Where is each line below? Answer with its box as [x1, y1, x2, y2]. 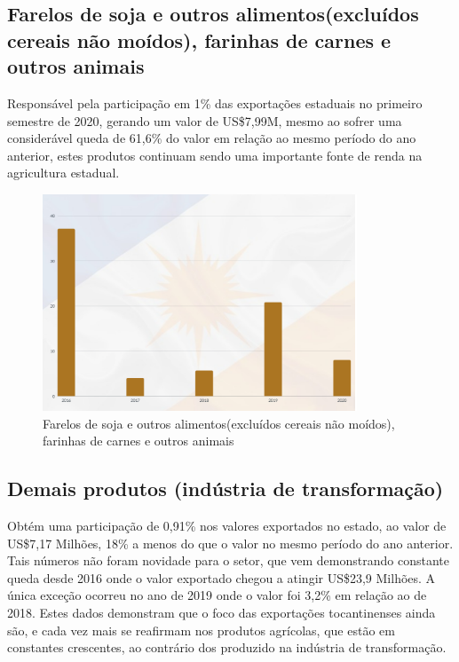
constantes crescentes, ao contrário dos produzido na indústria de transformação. [7, 638, 447, 657]
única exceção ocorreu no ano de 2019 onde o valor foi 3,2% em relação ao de [7, 586, 427, 604]
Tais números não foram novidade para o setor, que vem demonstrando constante [7, 551, 449, 570]
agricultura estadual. [7, 163, 120, 182]
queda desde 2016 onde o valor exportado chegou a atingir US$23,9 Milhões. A [7, 568, 436, 587]
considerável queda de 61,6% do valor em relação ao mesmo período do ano [7, 129, 416, 147]
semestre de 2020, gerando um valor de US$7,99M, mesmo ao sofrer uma [7, 111, 402, 130]
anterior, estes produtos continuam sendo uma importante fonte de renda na [7, 146, 423, 164]
